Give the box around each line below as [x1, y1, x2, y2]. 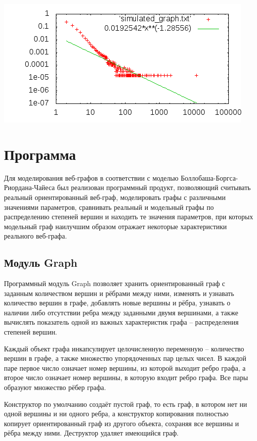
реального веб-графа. [4, 231, 67, 241]
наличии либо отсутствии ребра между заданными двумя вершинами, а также [4, 307, 239, 317]
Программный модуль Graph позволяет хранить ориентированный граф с [4, 278, 225, 289]
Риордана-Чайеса [4, 182, 55, 193]
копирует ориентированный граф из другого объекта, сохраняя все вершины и [4, 418, 239, 428]
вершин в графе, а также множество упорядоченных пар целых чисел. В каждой [4, 353, 247, 363]
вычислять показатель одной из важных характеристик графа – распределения [4, 317, 239, 327]
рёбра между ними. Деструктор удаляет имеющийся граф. [4, 428, 179, 438]
